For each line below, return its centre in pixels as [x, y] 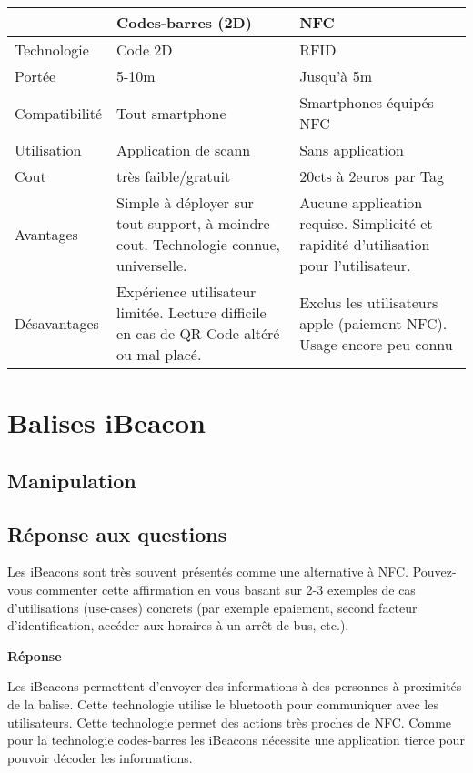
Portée [35, 76]
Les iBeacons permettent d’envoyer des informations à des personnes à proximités [235, 686]
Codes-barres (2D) [184, 22]
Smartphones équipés [367, 102]
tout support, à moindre [193, 223]
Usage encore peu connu [376, 344]
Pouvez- [434, 572]
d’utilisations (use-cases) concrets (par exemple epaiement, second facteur [212, 607]
